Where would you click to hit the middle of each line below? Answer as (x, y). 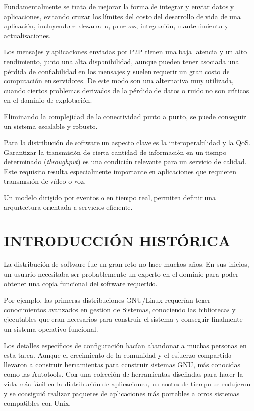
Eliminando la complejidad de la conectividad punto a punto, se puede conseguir (125, 116)
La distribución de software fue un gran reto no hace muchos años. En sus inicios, (127, 264)
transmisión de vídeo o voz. (45, 181)
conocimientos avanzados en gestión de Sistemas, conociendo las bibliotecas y (120, 309)
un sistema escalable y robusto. (51, 126)
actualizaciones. (27, 35)
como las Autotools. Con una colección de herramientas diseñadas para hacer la (124, 374)
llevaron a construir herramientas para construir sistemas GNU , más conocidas (122, 364)
